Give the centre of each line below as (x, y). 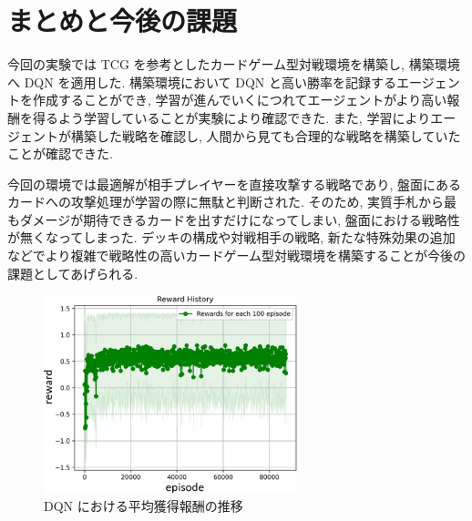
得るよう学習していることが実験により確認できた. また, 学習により (231, 117)
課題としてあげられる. (73, 273)
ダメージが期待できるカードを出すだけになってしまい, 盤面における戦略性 (240, 219)
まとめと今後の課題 (123, 20)
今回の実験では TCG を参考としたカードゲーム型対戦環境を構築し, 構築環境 (234, 64)
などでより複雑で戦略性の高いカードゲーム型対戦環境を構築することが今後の (237, 255)
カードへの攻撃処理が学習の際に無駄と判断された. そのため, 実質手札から (226, 202)
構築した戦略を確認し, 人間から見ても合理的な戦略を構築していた (266, 135)
